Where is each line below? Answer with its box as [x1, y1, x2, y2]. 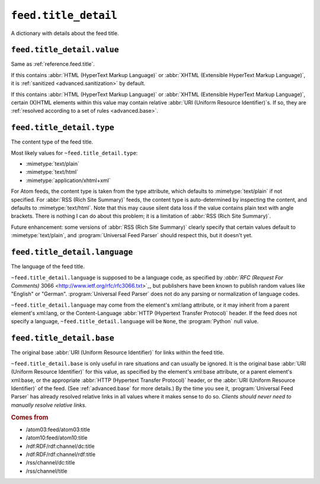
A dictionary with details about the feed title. [11, 30, 119, 37]
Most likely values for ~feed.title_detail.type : [11, 149, 138, 157]
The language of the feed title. [11, 263, 85, 270]
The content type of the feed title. [11, 138, 94, 145]
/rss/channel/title [25, 467, 68, 475]
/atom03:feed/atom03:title [25, 426, 90, 433]
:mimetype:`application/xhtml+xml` [25, 177, 111, 184]
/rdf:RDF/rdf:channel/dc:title [25, 442, 95, 450]
